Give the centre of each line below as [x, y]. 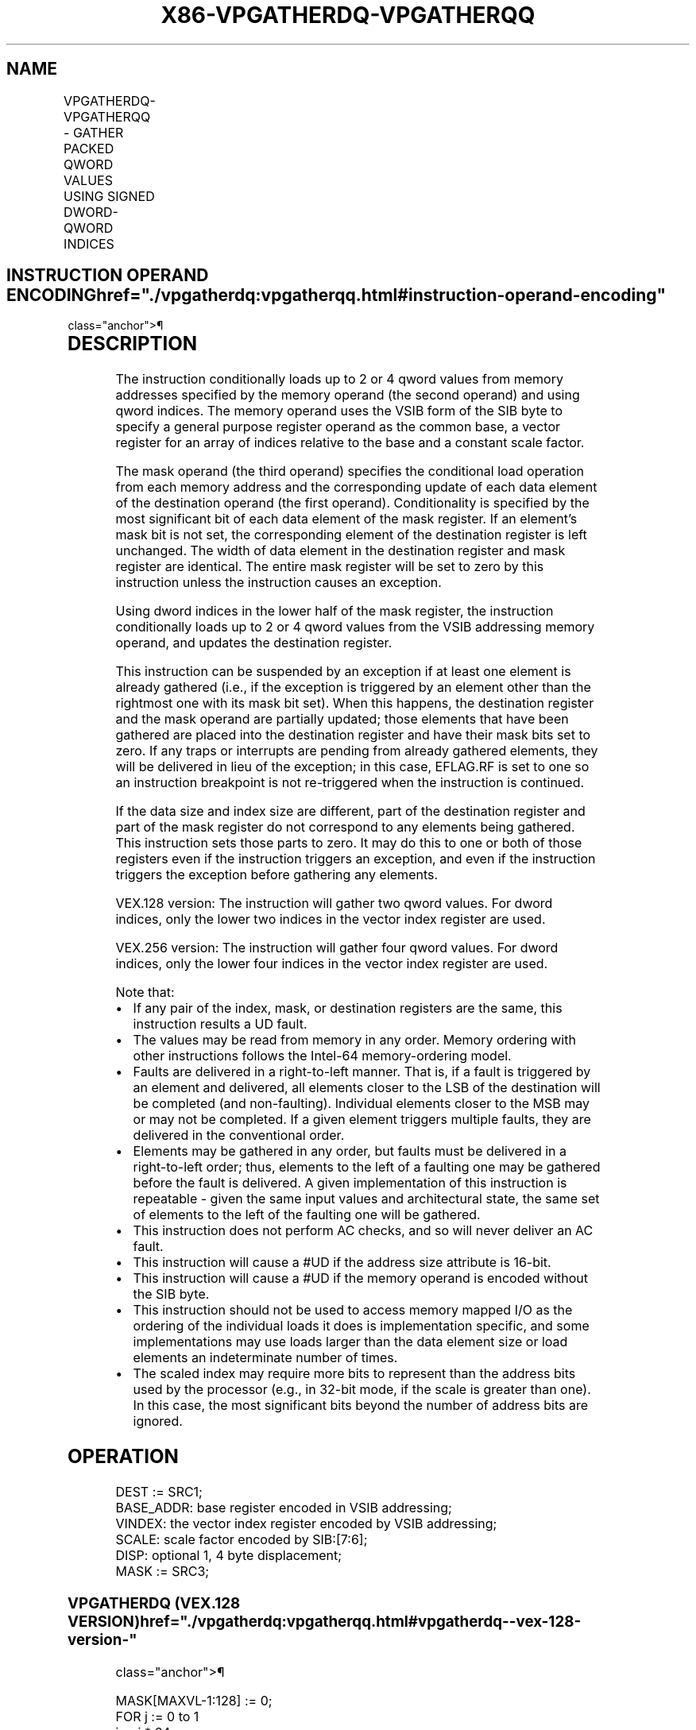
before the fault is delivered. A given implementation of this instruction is [350, 1183]
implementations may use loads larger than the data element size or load [350, 1342]
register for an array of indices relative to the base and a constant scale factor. [350, 443]
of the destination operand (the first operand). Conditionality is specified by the [352, 503]
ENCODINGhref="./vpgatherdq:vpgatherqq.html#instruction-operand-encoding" [336, 295]
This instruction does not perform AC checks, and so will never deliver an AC [363, 1231]
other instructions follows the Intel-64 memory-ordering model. [322, 1056]
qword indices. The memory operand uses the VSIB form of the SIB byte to [339, 411]
